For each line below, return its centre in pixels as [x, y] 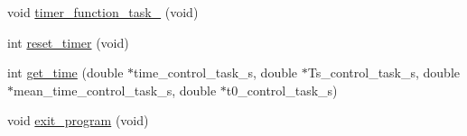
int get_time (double [65, 73]
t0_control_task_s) [282, 90]
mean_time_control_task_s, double [115, 90]
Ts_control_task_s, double [384, 73]
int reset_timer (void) [68, 42]
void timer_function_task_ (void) [103, 12]
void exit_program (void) [78, 120]
